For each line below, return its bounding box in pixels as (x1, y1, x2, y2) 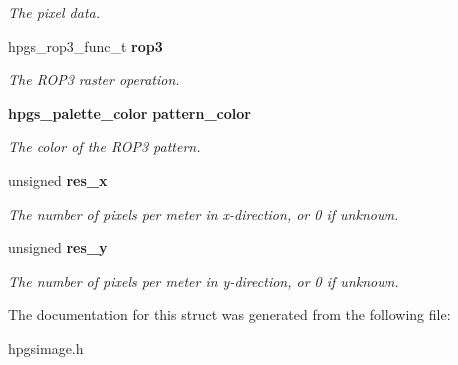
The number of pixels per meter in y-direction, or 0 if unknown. (8, 270, 399, 291)
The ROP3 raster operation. (8, 69, 180, 90)
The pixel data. (8, 2, 101, 22)
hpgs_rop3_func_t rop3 (8, 35, 163, 56)
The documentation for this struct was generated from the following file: (8, 304, 451, 325)
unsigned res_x (8, 169, 108, 190)
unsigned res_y (8, 237, 108, 258)
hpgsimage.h (8, 337, 84, 358)
